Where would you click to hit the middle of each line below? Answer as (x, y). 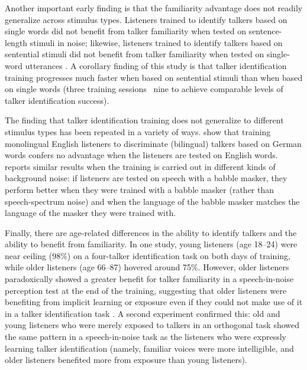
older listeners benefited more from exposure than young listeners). (126, 360)
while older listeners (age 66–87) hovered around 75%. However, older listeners (147, 267)
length (16, 42)
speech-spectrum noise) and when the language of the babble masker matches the (152, 201)
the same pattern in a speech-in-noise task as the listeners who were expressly (146, 337)
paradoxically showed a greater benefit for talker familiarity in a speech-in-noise (149, 279)
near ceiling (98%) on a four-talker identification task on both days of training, (148, 255)
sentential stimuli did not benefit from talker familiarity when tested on (135, 54)
